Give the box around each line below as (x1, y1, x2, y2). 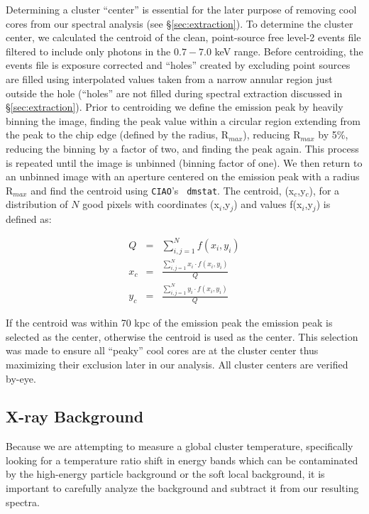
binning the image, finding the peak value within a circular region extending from (6, 113, 360, 128)
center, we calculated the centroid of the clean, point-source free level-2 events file (6, 30, 361, 45)
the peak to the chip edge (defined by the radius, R (6, 127, 229, 142)
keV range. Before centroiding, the (214, 43, 363, 58)
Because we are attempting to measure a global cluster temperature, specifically (6, 439, 353, 454)
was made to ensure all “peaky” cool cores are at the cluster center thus (6, 343, 319, 358)
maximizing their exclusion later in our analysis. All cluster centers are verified (6, 356, 348, 371)
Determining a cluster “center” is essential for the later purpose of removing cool (6, 2, 357, 16)
